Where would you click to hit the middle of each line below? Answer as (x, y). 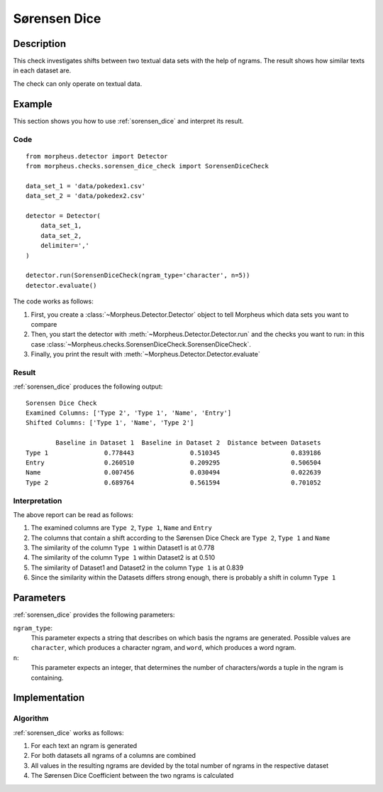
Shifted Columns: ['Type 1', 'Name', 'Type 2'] (110, 423)
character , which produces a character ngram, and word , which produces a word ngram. (163, 648)
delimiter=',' (65, 246)
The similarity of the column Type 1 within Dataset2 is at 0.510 (123, 558)
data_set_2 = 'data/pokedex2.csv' (85, 196)
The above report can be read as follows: (73, 514)
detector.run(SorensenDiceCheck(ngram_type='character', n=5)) (138, 276)
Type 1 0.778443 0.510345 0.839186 (173, 452)
